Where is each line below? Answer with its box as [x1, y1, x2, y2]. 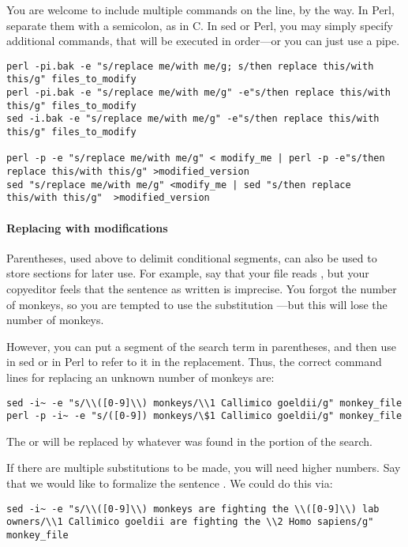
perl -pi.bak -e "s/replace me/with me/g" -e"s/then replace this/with [6, 87, 391, 99]
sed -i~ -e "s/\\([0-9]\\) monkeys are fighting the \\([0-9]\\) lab [6, 503, 380, 515]
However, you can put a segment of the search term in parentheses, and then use [6, 338, 396, 354]
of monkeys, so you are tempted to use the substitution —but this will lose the [6, 296, 387, 312]
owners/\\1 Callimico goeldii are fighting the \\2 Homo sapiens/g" [6, 516, 374, 528]
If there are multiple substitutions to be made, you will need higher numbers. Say [6, 459, 401, 476]
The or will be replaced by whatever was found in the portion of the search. [6, 432, 372, 449]
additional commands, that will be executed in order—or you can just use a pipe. [6, 32, 400, 49]
